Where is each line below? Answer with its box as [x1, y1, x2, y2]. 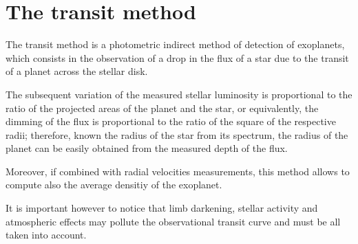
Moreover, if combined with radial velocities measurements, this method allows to [6, 164, 350, 178]
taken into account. [6, 228, 87, 242]
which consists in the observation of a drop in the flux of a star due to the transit [6, 50, 349, 65]
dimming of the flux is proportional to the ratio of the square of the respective [6, 114, 336, 129]
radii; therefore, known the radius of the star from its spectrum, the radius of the [6, 127, 348, 142]
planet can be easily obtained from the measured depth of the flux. [6, 141, 288, 155]
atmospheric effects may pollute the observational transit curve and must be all [6, 214, 341, 228]
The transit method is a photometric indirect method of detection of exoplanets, [6, 37, 345, 52]
